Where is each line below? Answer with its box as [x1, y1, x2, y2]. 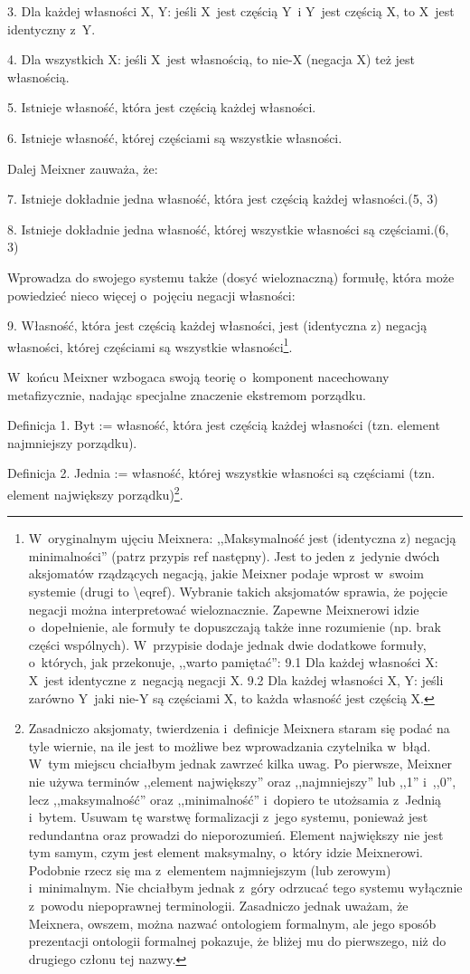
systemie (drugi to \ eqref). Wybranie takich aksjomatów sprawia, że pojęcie [28, 581, 448, 600]
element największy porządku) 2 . [7, 482, 183, 503]
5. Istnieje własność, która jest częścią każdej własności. [7, 98, 316, 117]
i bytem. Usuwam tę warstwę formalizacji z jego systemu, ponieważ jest [28, 807, 428, 826]
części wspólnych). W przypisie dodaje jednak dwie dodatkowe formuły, [28, 635, 427, 654]
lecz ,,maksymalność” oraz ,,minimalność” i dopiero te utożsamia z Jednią [28, 789, 442, 808]
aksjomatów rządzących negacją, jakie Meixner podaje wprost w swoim [28, 564, 424, 583]
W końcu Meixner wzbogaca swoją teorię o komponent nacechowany [7, 367, 390, 386]
